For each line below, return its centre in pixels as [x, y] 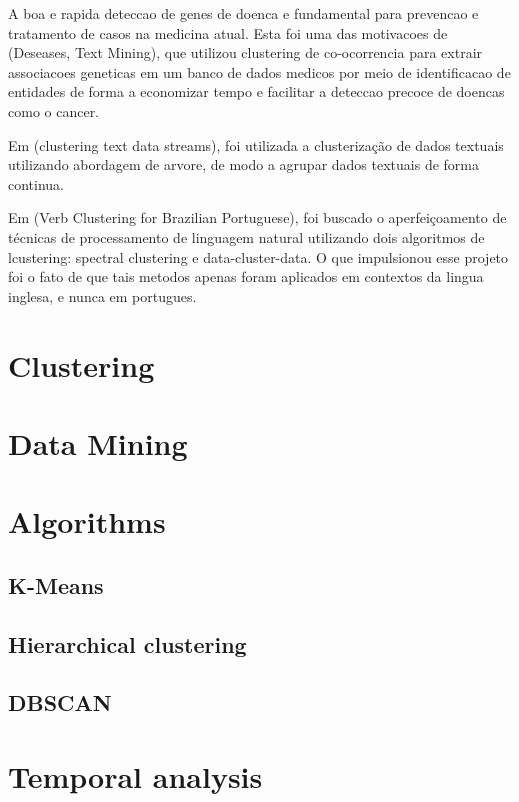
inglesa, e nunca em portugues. [102, 295]
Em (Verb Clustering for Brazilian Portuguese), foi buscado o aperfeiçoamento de [257, 217]
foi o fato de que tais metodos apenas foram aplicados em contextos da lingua [246, 276]
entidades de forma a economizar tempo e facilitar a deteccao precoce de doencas [256, 91]
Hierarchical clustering [127, 643]
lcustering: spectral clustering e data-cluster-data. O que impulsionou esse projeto [258, 256]
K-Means [56, 584]
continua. [36, 183]
